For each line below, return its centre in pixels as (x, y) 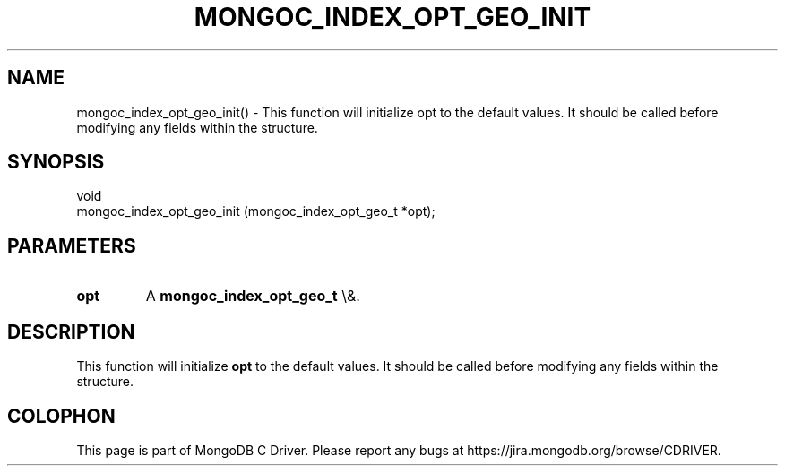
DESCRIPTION (71, 331)
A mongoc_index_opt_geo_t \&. (253, 296)
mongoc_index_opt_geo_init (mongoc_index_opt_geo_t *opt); (256, 211)
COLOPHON (61, 416)
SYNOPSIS (56, 162)
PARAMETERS (72, 245)
